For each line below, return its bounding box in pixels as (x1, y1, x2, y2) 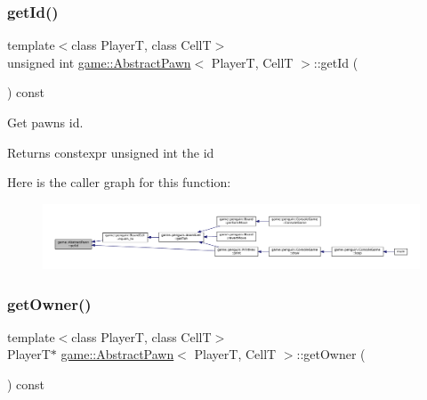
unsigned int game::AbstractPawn (7, 53, 191, 71)
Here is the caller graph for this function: (7, 173, 231, 192)
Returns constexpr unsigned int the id (7, 143, 214, 161)
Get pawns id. (7, 113, 84, 131)
